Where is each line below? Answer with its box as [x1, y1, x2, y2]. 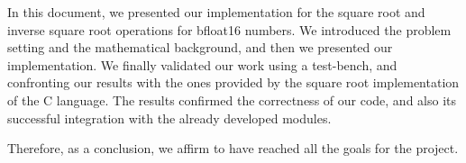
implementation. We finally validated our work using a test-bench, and [7, 55, 397, 74]
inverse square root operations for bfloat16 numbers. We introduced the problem [7, 20, 452, 39]
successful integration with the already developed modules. [7, 108, 332, 127]
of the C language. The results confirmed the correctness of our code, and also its [7, 90, 457, 109]
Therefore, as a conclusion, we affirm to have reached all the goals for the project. [7, 139, 459, 158]
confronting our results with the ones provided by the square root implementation [7, 73, 460, 92]
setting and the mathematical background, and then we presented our [7, 38, 393, 57]
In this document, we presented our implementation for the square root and [7, 3, 425, 21]
